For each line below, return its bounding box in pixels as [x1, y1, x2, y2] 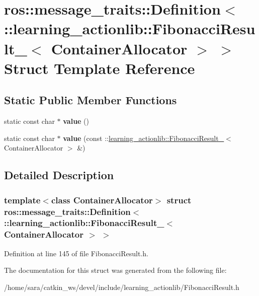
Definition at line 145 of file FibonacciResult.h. [4, 248, 148, 258]
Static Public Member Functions [4, 92, 177, 108]
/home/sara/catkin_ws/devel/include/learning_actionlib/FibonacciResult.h [4, 281, 239, 292]
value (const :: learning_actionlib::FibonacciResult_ [63, 132, 224, 143]
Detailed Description [4, 167, 114, 183]
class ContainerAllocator [51, 193, 153, 206]
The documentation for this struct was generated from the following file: [4, 265, 227, 275]
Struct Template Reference [4, 57, 195, 78]
